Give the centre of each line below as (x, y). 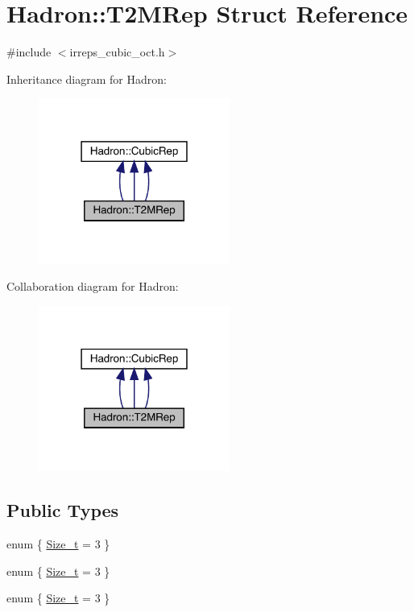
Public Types (63, 510)
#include (29, 52)
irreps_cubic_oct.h (117, 52)
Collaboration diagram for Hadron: (93, 286)
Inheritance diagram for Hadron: (87, 79)
